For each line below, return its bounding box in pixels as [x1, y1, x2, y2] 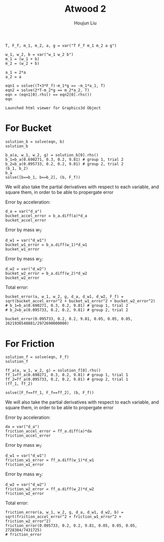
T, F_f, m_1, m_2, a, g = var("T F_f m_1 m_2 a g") [5, 43, 117, 48]
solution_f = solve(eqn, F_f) [5, 355, 70, 360]
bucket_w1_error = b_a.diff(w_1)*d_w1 [5, 242, 87, 247]
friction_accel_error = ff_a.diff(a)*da [5, 429, 92, 434]
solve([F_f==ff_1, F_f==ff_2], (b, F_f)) [5, 390, 94, 395]
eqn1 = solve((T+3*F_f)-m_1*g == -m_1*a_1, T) [5, 83, 106, 88]
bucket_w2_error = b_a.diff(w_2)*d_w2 [5, 271, 87, 276]
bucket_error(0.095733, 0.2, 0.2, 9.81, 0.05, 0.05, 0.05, [5, 317, 133, 322]
